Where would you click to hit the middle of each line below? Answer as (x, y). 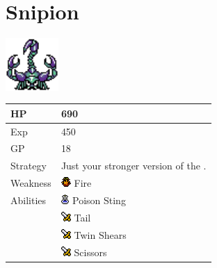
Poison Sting (99, 200)
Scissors (90, 252)
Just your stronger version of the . (134, 166)
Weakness (31, 183)
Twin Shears (100, 234)
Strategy (29, 166)
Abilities (29, 200)
